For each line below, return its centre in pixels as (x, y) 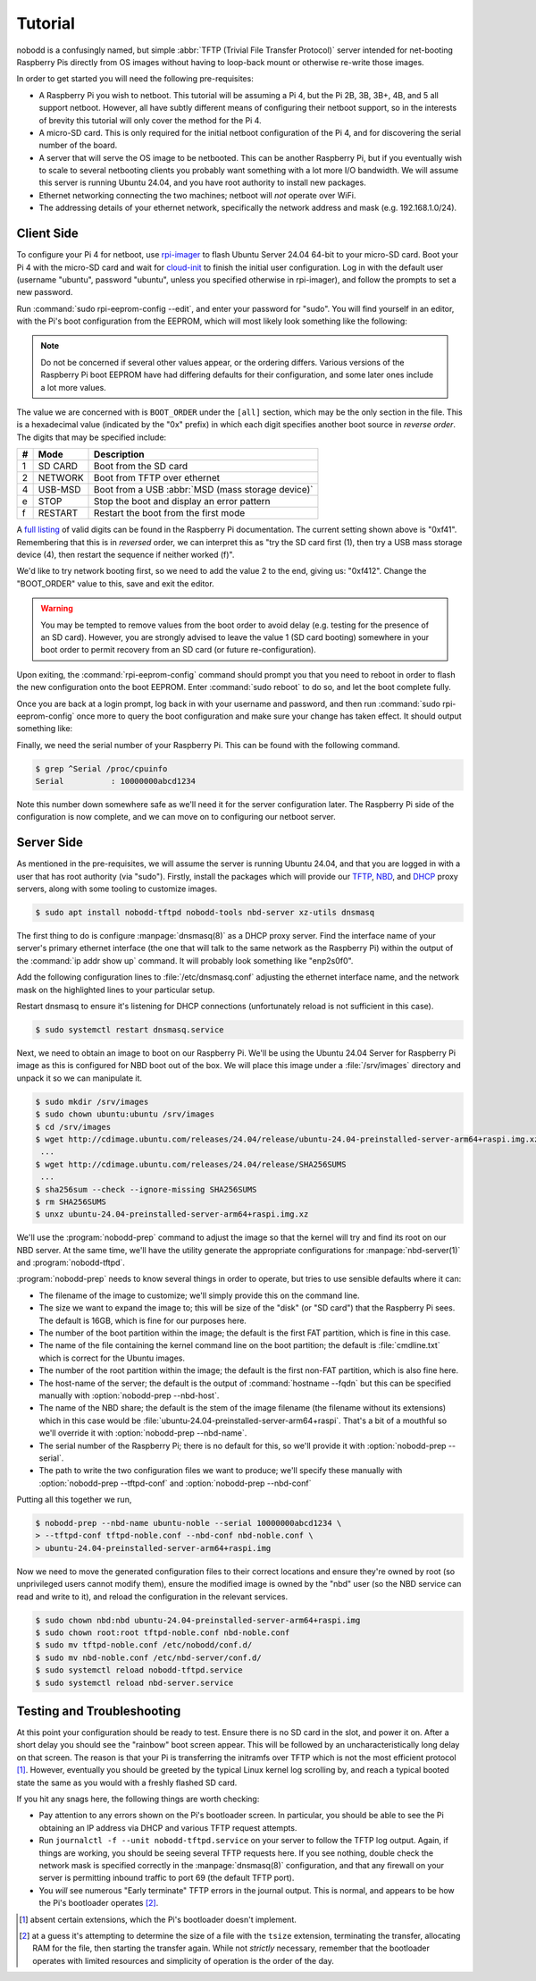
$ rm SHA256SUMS (71, 1201)
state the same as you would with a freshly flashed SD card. (127, 1783)
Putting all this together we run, (74, 1500)
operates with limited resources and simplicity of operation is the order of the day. (183, 1960)
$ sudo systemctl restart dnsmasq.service (130, 1030)
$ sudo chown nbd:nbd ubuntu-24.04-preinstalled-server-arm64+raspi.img (198, 1620)
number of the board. (78, 145)
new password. (45, 292)
